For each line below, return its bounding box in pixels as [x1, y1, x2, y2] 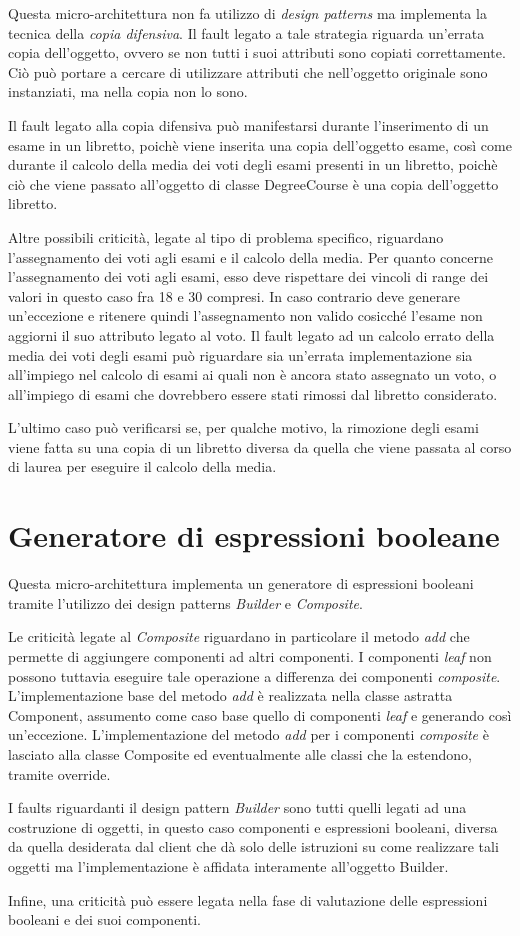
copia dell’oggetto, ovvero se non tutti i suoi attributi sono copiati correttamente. [8, 42, 506, 63]
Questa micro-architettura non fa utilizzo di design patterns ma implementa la [8, 3, 487, 23]
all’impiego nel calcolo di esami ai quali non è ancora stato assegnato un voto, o [8, 364, 497, 385]
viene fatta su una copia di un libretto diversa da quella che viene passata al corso [8, 436, 512, 457]
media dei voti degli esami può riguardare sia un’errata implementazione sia [8, 344, 473, 365]
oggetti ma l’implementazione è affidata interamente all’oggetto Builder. [8, 855, 449, 876]
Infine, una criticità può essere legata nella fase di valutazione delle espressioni [8, 889, 488, 910]
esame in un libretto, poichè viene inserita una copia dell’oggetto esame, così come [8, 134, 512, 155]
